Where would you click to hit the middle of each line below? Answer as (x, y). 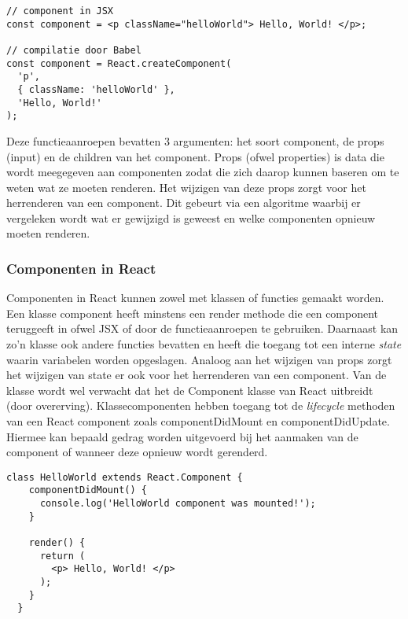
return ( (62, 556)
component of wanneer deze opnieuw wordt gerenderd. (137, 452)
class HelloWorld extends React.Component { (125, 477)
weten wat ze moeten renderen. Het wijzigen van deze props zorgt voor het (186, 187)
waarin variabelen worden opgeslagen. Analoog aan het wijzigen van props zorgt (199, 359)
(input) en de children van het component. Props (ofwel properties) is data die (195, 156)
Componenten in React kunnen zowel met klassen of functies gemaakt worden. (195, 298)
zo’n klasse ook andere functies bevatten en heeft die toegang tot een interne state (204, 344)
